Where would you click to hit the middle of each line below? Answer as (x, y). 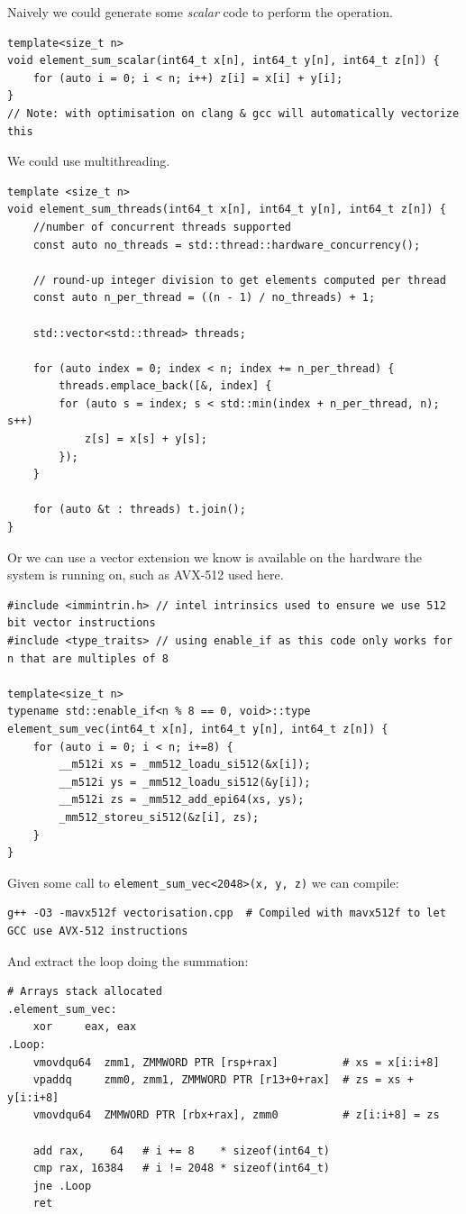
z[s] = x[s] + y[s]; (146, 439)
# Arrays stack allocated (85, 992)
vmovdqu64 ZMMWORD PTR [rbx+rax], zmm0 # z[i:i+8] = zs (236, 1115)
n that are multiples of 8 (88, 658)
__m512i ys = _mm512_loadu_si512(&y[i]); (185, 782)
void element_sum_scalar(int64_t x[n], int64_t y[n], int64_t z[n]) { (224, 61)
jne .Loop (62, 1186)
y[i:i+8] (33, 1097)
